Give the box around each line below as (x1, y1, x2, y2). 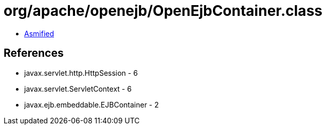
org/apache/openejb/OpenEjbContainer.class (4, 2, 322, 19)
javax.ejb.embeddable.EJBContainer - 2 (24, 100, 159, 109)
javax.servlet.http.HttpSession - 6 (24, 68, 138, 77)
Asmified (24, 29, 55, 38)
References (4, 47, 64, 60)
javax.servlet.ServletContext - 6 (24, 84, 132, 93)
